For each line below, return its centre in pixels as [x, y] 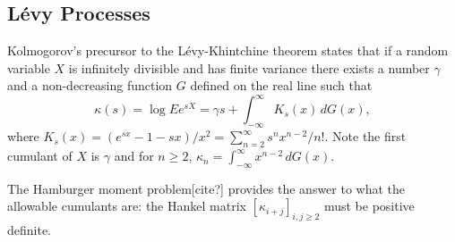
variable [29, 67]
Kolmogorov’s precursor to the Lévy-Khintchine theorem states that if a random [228, 50]
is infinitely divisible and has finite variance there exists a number [249, 67]
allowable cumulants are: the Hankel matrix [127, 206]
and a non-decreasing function [90, 85]
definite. [30, 230]
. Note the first [365, 136]
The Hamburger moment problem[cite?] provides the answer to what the [206, 188]
